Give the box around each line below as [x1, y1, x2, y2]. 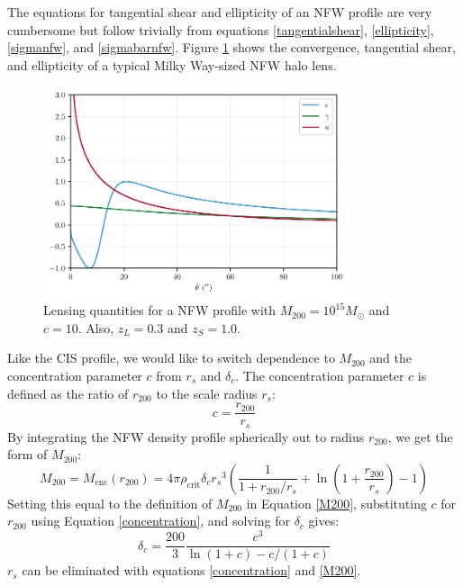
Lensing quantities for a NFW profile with [43, 301, 277, 320]
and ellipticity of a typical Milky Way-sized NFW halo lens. [7, 55, 337, 74]
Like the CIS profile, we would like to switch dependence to [7, 348, 335, 367]
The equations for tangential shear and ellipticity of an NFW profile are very [7, 3, 432, 21]
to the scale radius [156, 383, 258, 402]
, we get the [387, 427, 453, 446]
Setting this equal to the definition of [7, 493, 213, 512]
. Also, [77, 318, 114, 337]
